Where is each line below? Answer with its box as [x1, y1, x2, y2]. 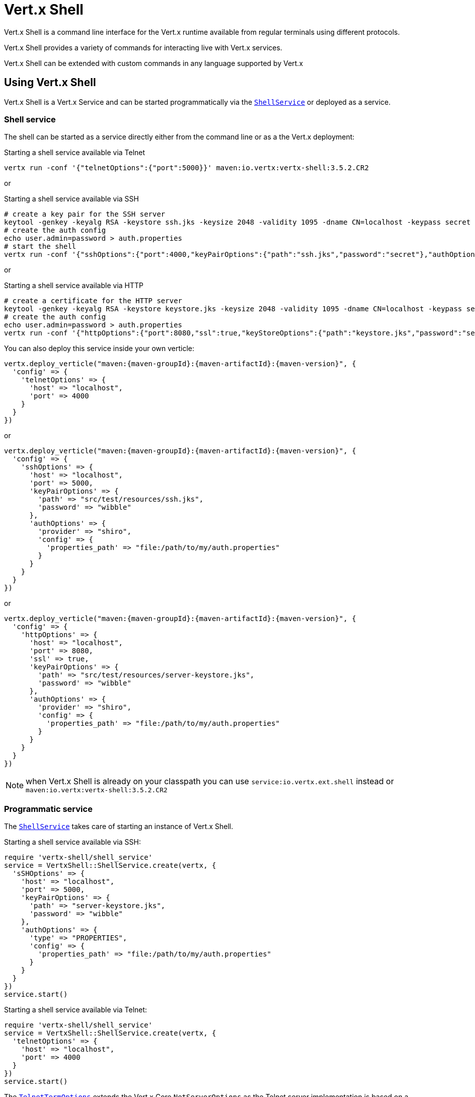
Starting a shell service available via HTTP [4, 281, 143, 290]
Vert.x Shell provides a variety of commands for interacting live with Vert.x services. [4, 43, 282, 52]
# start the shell [4, 242, 76, 251]
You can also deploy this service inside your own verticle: [4, 344, 195, 353]
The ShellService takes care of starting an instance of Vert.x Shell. [4, 822, 233, 831]
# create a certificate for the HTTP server [4, 297, 183, 305]
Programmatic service [4, 803, 93, 814]
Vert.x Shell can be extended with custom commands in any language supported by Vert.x [4, 58, 303, 67]
